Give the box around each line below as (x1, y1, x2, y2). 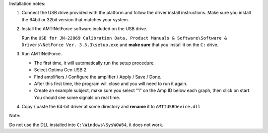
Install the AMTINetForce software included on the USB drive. (21, 26, 147, 32)
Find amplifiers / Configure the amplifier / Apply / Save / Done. (34, 74, 162, 80)
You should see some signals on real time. (34, 94, 120, 100)
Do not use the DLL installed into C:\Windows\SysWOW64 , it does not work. (9, 122, 164, 128)
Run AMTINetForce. (21, 51, 62, 57)
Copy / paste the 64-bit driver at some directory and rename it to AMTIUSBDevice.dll (21, 104, 201, 110)
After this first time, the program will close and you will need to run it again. (34, 81, 188, 87)
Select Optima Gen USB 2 (34, 67, 87, 73)
